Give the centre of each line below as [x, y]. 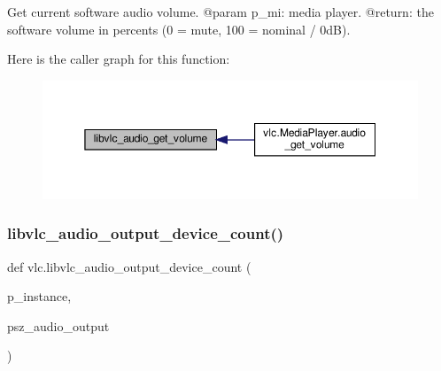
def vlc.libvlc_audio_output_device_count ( [129, 266]
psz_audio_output [58, 325]
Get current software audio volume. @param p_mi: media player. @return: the [220, 12]
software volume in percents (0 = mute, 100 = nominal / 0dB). [179, 29]
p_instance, [39, 296]
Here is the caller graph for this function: [119, 59]
